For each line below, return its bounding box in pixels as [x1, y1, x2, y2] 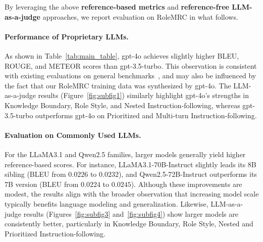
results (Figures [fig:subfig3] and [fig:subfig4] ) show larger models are [23, 208, 238, 219]
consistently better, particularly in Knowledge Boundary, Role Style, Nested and [5, 218, 253, 229]
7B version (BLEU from [5, 178, 79, 189]
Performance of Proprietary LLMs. [5, 31, 129, 41]
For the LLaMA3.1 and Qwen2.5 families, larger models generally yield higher [5, 149, 246, 159]
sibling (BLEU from [5, 169, 66, 179]
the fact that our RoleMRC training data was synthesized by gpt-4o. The [5, 80, 231, 90]
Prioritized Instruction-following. [5, 228, 106, 238]
